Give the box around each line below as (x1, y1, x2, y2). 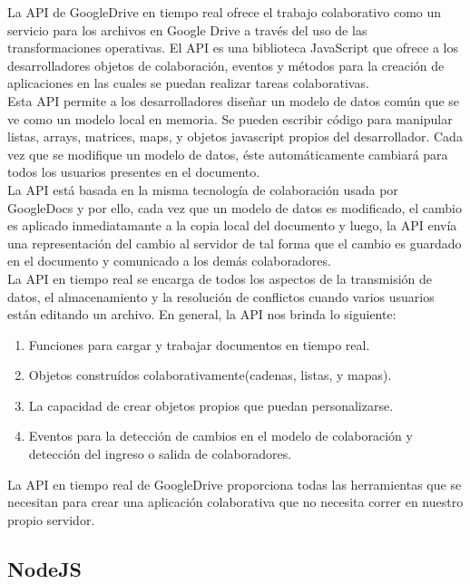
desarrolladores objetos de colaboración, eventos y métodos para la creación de (7, 55, 445, 74)
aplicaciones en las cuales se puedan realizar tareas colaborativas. (7, 73, 369, 92)
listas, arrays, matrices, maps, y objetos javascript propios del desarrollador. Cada (7, 127, 463, 146)
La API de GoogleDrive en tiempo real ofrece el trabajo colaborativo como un (7, 3, 442, 21)
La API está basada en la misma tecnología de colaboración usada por (7, 180, 398, 199)
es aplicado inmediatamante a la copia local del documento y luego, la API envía (7, 216, 457, 235)
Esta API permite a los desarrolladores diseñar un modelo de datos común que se (7, 91, 460, 110)
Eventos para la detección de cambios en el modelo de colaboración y (28, 426, 413, 445)
